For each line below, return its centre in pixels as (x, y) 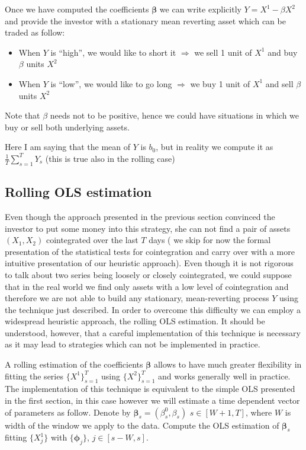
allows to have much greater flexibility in (228, 364)
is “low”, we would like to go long (111, 83)
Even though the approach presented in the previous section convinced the (140, 216)
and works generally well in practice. (224, 376)
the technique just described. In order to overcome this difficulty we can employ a (153, 309)
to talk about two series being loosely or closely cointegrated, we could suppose (148, 274)
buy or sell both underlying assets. (67, 127)
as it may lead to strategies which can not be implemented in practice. (133, 344)
